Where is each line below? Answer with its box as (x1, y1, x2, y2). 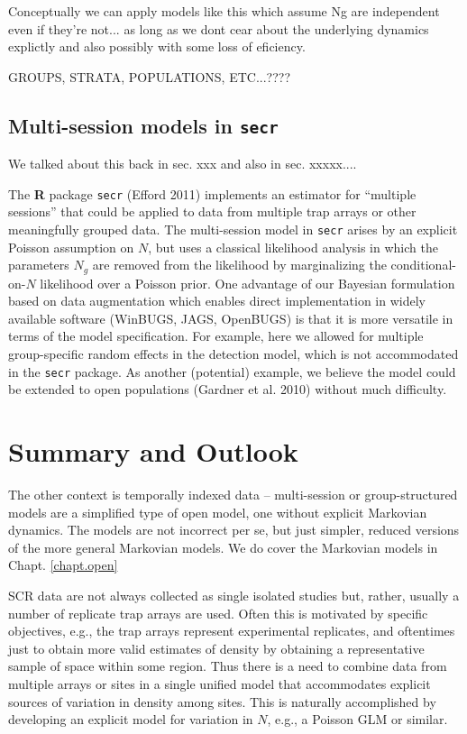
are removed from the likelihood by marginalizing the (92, 255, 387, 274)
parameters (8, 255, 69, 274)
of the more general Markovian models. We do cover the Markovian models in (8, 537, 438, 556)
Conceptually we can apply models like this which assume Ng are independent (8, 2, 440, 20)
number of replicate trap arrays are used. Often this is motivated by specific (8, 603, 428, 622)
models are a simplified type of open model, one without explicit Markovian (8, 502, 427, 521)
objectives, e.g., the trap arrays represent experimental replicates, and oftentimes (8, 621, 455, 640)
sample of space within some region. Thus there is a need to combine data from (8, 656, 447, 675)
